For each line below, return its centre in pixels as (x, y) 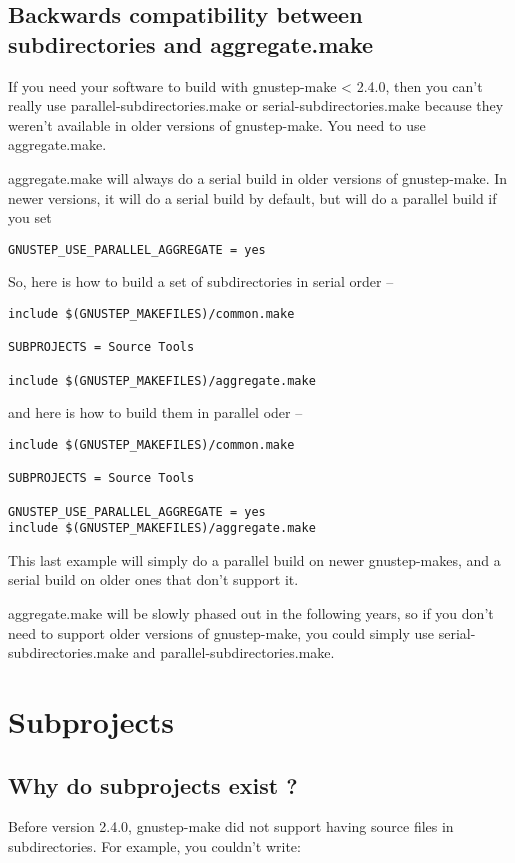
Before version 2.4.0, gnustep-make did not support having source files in (231, 826)
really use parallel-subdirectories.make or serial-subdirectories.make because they (256, 105)
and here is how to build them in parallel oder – (155, 412)
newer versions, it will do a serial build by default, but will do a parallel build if (252, 197)
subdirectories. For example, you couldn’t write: (154, 845)
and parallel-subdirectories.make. (234, 652)
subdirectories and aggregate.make (191, 43)
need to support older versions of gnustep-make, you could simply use (221, 632)
